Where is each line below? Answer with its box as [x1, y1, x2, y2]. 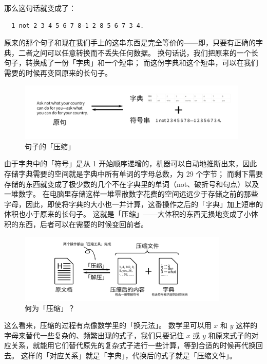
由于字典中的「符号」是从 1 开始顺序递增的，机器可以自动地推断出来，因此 [4, 158, 257, 169]
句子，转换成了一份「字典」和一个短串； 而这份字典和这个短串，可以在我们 [4, 57, 258, 68]
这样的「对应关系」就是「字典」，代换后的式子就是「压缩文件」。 [21, 350, 237, 360]
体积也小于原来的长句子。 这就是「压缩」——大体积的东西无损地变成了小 [4, 209, 251, 219]
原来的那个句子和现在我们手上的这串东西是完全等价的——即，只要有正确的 [4, 37, 256, 48]
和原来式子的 [208, 330, 252, 340]
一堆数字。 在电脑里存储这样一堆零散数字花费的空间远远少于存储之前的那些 [4, 188, 258, 199]
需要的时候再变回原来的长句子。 [4, 67, 112, 78]
